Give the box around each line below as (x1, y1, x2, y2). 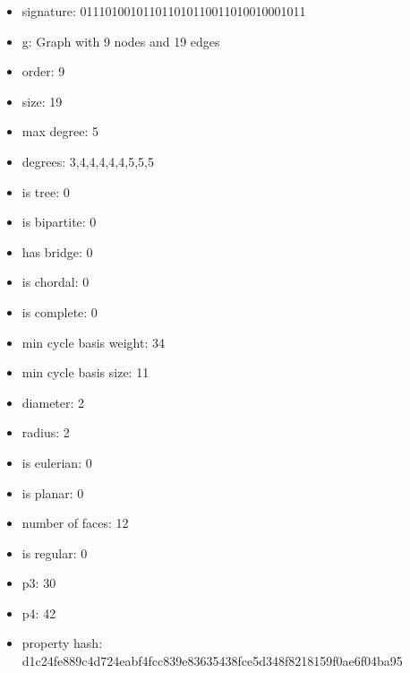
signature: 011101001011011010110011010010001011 (21, 2, 306, 20)
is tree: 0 (21, 182, 70, 201)
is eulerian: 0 (21, 453, 92, 471)
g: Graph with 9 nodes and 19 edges (21, 31, 220, 50)
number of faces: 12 (21, 513, 129, 532)
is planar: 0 (21, 483, 84, 502)
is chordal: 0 (21, 272, 90, 291)
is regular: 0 (21, 543, 88, 562)
